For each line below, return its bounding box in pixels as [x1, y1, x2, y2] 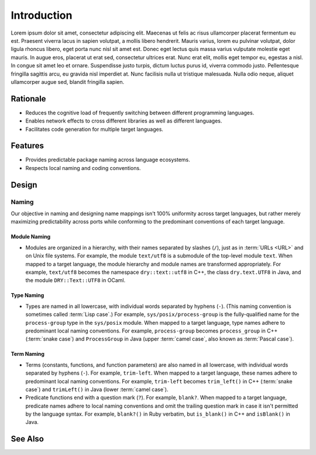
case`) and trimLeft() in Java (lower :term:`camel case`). [25, 386, 169, 393]
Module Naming [11, 233, 51, 240]
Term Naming [11, 351, 45, 358]
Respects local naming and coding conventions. [25, 164, 141, 171]
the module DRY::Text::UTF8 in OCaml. [25, 277, 126, 284]
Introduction [11, 9, 73, 22]
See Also [11, 434, 44, 444]
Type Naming [11, 292, 44, 299]
